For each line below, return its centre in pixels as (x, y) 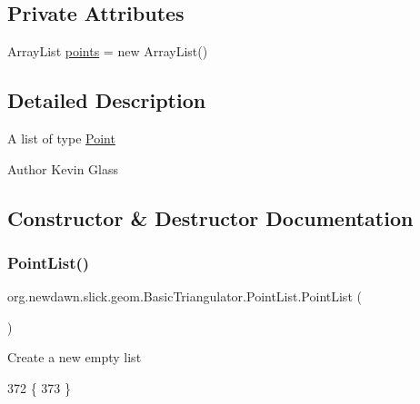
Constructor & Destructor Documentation (210, 217)
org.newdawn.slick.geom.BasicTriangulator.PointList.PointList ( (185, 296)
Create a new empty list (75, 357)
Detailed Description (107, 100)
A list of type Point (61, 138)
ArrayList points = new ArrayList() (108, 51)
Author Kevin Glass (63, 168)
